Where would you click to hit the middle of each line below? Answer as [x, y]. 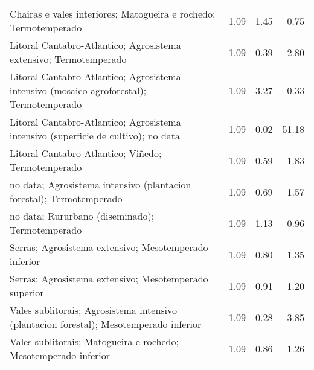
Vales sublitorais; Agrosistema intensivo [94, 310]
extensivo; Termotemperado [68, 59]
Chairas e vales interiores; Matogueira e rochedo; [113, 14]
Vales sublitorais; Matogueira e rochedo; [94, 341]
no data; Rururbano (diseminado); [82, 216]
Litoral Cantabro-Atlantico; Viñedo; [86, 153]
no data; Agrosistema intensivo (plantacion [101, 184]
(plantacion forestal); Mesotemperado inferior [106, 324]
